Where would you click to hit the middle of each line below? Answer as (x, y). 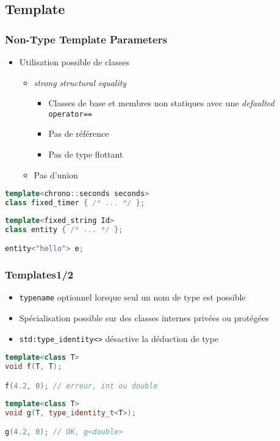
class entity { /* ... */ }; (64, 229)
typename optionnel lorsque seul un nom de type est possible (132, 297)
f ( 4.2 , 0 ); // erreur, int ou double (81, 386)
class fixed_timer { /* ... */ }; (75, 203)
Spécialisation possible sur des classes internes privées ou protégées (144, 318)
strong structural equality (80, 82)
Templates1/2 (39, 275)
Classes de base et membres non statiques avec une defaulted (161, 103)
